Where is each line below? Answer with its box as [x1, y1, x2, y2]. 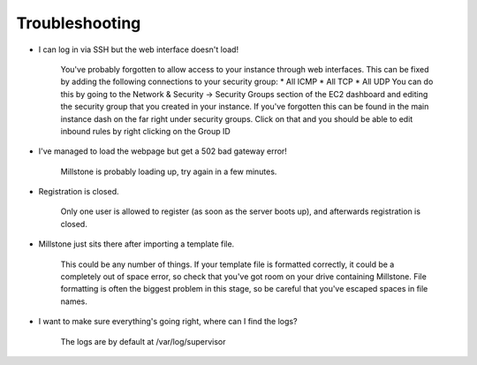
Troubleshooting [16, 13, 141, 33]
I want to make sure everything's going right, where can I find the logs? [38, 316, 298, 327]
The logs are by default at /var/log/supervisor [60, 336, 226, 346]
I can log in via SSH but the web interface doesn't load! [38, 44, 238, 55]
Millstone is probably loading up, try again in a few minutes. [60, 166, 277, 177]
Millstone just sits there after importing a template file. [38, 239, 235, 249]
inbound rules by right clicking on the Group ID [60, 125, 231, 136]
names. [60, 296, 87, 307]
